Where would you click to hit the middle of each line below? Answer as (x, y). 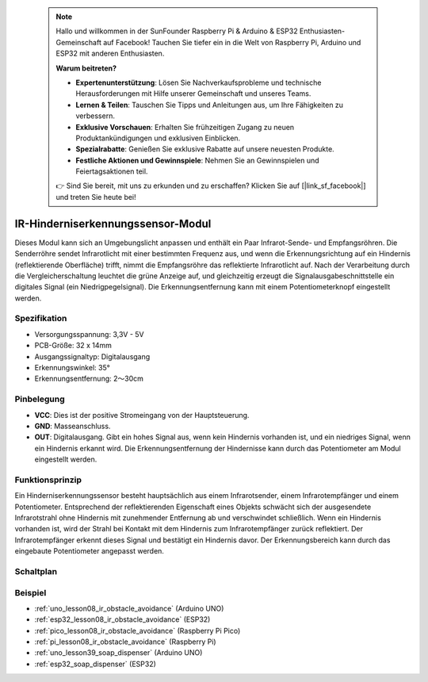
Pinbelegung (40, 399)
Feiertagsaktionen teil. (112, 171)
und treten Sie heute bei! (96, 197)
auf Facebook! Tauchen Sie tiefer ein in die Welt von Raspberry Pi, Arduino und (232, 42)
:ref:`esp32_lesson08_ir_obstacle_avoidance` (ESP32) (122, 619)
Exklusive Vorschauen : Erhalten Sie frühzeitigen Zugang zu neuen (185, 127)
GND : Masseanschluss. (73, 426)
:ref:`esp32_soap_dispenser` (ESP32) (95, 664)
